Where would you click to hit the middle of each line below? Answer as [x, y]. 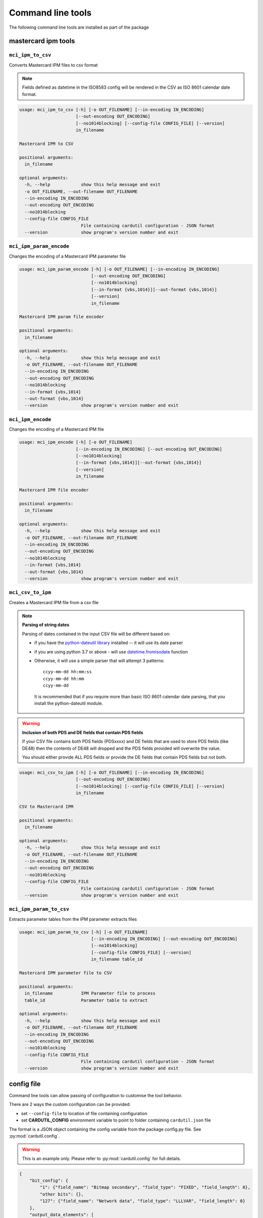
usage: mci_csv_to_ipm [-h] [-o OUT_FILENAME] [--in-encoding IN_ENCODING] [112, 772]
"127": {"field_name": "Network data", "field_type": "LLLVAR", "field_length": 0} [142, 1201]
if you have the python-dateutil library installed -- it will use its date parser [109, 643]
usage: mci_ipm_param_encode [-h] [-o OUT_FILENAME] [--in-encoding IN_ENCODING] [120, 269]
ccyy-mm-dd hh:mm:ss [67, 672]
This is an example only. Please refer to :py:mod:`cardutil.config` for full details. [102, 1158]
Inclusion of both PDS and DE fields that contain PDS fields [83, 732]
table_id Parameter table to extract [86, 1000]
